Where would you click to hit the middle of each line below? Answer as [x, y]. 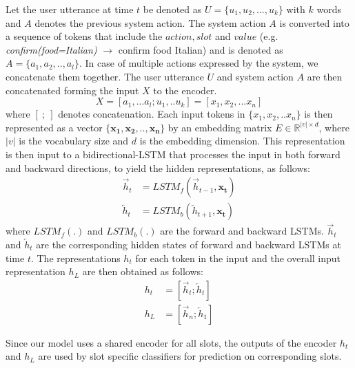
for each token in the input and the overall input [238, 258]
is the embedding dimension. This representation [242, 141]
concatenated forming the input [72, 90]
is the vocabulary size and [74, 141]
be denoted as [172, 9]
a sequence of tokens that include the [84, 36]
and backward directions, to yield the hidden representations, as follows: [158, 167]
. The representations [75, 258]
